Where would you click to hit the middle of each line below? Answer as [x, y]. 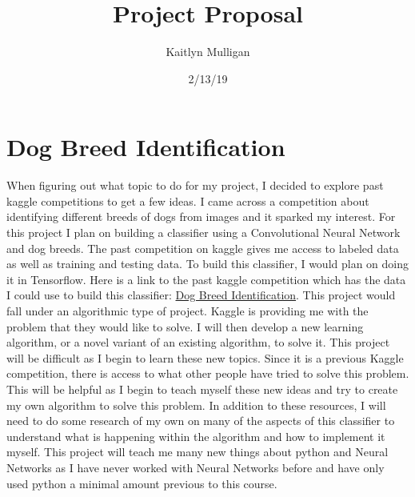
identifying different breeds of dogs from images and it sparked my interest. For [201, 216]
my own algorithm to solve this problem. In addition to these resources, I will [196, 405]
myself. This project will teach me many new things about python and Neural [198, 452]
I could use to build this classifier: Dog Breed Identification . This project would [201, 295]
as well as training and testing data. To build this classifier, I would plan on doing [208, 264]
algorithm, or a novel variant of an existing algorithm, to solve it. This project [198, 342]
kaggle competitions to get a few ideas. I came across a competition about [188, 200]
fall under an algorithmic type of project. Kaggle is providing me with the [188, 311]
